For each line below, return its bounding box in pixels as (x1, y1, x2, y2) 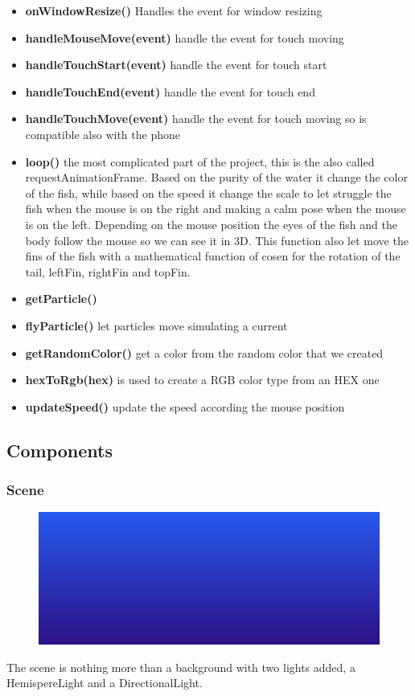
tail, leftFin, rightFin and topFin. (25, 263, 191, 280)
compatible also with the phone (25, 125, 180, 142)
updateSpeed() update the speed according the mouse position (25, 398, 345, 415)
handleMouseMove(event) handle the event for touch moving (25, 29, 344, 46)
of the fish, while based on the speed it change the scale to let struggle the (25, 184, 392, 201)
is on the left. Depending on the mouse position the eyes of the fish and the (25, 215, 397, 232)
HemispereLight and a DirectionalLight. (6, 674, 203, 691)
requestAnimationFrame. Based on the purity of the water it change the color (25, 169, 408, 186)
